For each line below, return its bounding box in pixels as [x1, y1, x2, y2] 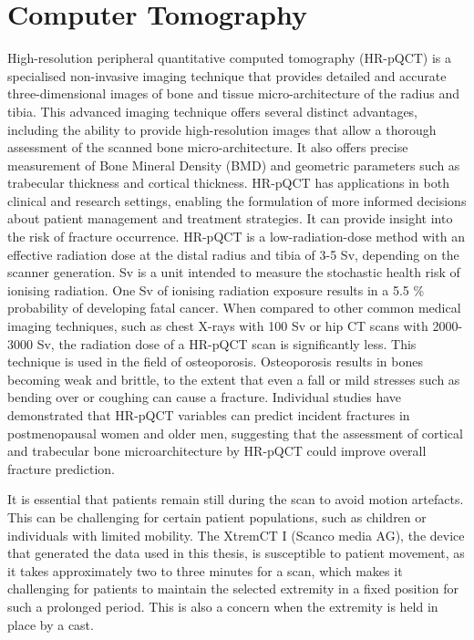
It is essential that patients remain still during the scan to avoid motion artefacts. [7, 490, 464, 509]
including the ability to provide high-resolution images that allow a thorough [7, 119, 437, 139]
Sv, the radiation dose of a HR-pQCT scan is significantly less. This [36, 334, 417, 353]
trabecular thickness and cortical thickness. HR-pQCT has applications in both [7, 173, 449, 192]
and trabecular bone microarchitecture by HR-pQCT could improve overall [7, 441, 427, 460]
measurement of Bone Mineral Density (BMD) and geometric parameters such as [7, 155, 460, 174]
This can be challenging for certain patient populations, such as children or [7, 507, 427, 526]
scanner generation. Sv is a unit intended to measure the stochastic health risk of [7, 263, 460, 282]
